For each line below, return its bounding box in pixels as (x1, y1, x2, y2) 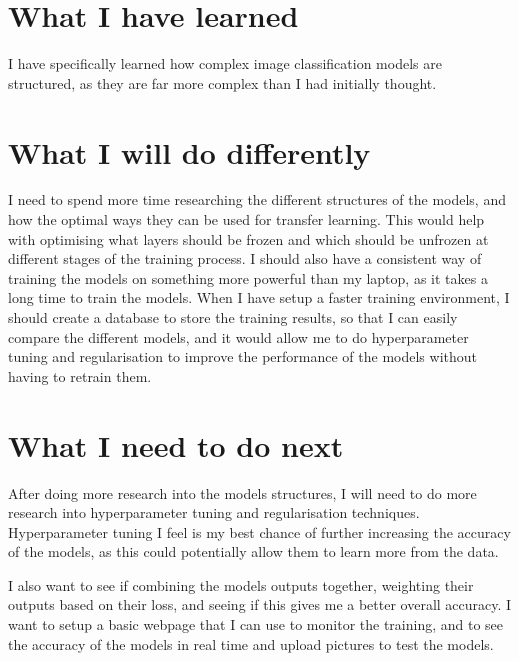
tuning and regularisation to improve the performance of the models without (8, 346, 477, 367)
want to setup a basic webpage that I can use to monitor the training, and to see (8, 614, 504, 635)
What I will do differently (8, 131, 371, 172)
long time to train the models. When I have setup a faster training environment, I (8, 287, 510, 308)
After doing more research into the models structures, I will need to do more (8, 482, 477, 503)
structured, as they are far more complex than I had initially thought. (8, 72, 437, 93)
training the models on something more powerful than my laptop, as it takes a (8, 267, 488, 288)
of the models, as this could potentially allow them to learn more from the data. (8, 541, 499, 562)
